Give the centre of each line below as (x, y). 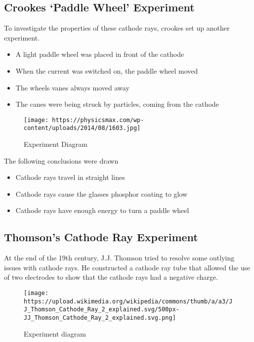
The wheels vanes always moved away (72, 87)
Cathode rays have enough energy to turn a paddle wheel (102, 210)
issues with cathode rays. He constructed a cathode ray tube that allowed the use (127, 267)
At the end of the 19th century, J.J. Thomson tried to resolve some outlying (119, 258)
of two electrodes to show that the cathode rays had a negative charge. (111, 277)
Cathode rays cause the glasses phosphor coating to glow (102, 193)
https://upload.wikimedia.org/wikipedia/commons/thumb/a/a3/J (128, 301)
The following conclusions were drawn (61, 160)
